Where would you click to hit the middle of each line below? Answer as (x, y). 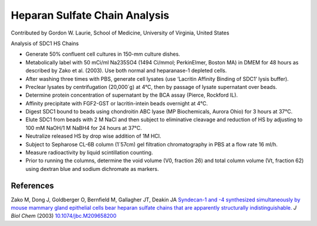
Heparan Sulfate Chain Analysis (90, 15)
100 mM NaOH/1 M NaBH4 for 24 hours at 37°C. (84, 128)
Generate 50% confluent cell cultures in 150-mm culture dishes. (103, 54)
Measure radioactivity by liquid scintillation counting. (89, 153)
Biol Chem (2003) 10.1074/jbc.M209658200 (64, 216)
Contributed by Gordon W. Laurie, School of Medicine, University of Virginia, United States (120, 33)
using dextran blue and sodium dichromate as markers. (92, 169)
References (32, 185)
